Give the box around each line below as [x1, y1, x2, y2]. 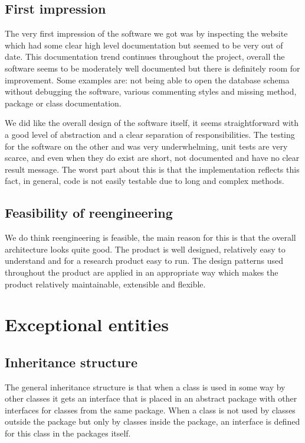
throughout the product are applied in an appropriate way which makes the [5, 266, 278, 278]
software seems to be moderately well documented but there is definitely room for [5, 62, 300, 74]
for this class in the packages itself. [5, 427, 131, 439]
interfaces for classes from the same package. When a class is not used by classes [5, 403, 296, 416]
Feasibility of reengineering [5, 203, 173, 222]
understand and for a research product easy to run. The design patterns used [5, 254, 284, 267]
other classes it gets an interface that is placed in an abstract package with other [5, 392, 297, 405]
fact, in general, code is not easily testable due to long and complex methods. [5, 174, 284, 187]
